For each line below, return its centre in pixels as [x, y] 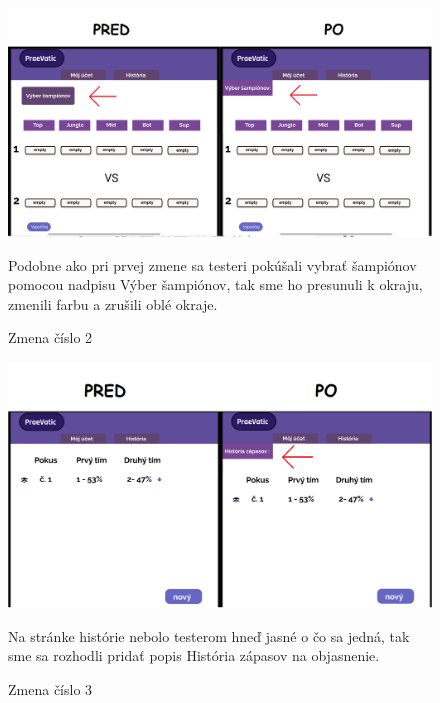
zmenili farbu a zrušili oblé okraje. [113, 303]
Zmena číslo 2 [50, 337]
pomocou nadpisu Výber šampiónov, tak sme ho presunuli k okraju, [215, 284]
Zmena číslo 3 [50, 689]
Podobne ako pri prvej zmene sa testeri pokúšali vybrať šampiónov [212, 264]
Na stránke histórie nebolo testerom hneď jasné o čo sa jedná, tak [209, 635]
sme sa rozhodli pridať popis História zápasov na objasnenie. [194, 655]
